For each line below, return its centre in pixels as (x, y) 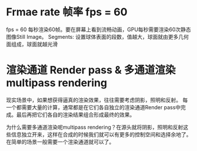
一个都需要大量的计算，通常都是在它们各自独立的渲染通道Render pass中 (94, 107)
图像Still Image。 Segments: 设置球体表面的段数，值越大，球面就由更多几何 (98, 36)
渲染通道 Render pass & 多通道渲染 (91, 70)
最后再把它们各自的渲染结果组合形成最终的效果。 (76, 115)
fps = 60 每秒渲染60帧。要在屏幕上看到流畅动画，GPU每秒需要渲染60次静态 (98, 29)
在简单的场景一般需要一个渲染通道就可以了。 (60, 142)
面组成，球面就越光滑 (32, 44)
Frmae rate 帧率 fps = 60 (67, 12)
